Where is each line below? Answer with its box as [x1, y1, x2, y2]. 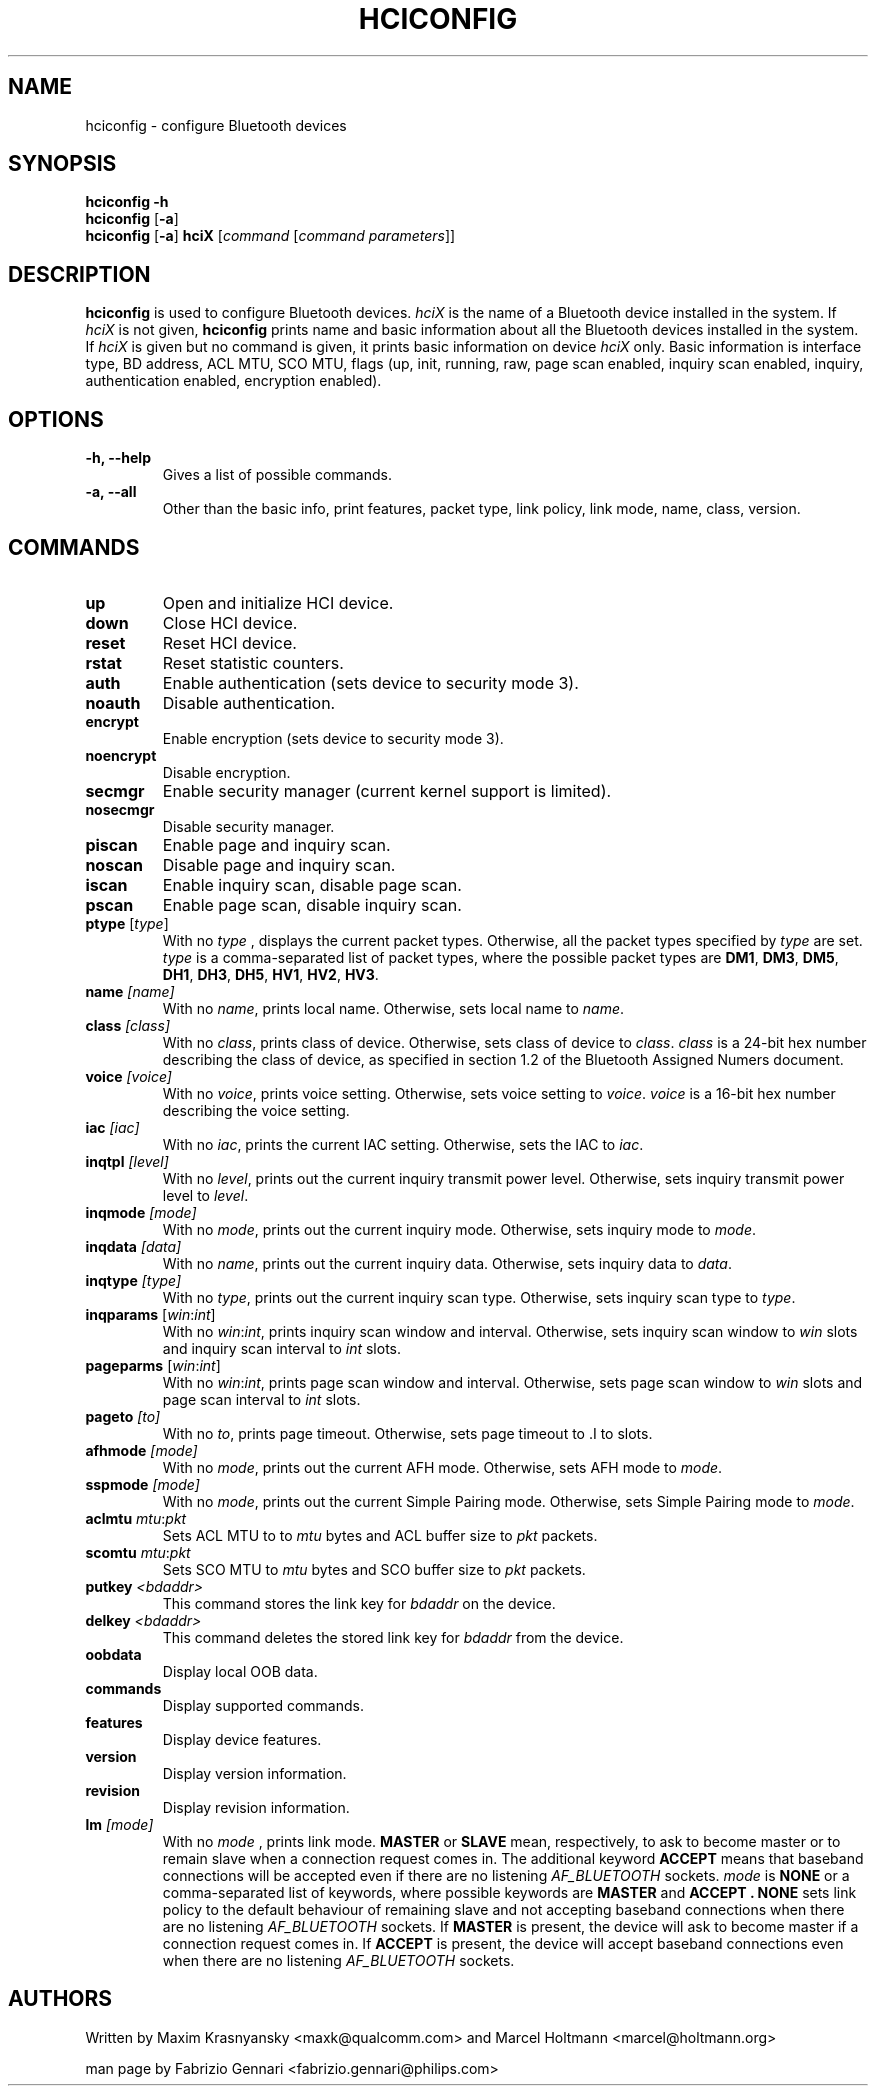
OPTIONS [8, 406, 104, 432]
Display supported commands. [162, 1696, 364, 1714]
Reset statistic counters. [162, 652, 344, 673]
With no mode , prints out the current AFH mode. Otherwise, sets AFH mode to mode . [162, 1458, 723, 1476]
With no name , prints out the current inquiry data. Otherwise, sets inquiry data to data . [162, 1254, 732, 1272]
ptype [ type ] [85, 914, 169, 932]
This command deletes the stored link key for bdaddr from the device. [162, 1628, 624, 1646]
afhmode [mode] [85, 1441, 198, 1459]
